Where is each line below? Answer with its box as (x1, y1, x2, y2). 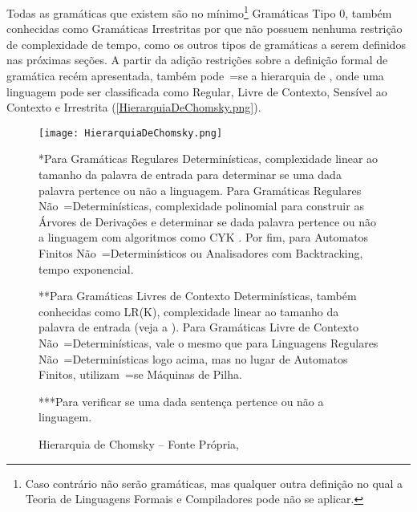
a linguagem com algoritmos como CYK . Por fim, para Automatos (38, 229, 369, 246)
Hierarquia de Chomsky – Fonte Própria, (38, 435, 239, 452)
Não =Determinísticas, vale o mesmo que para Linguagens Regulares (38, 335, 379, 351)
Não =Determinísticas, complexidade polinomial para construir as (38, 197, 364, 214)
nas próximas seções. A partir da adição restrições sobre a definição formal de (6, 51, 388, 68)
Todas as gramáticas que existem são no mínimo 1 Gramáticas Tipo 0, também (6, 2, 392, 21)
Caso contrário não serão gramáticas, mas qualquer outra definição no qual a (25, 474, 403, 491)
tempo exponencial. (38, 260, 134, 277)
